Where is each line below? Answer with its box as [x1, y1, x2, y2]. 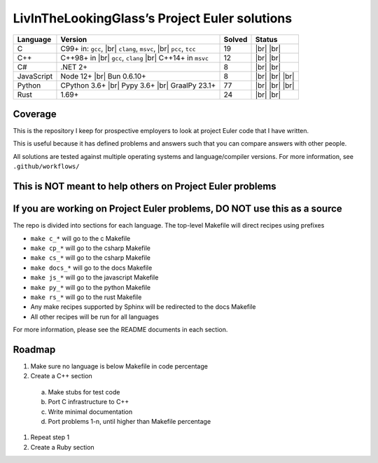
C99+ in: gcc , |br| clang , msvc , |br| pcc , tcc [60, 43, 196, 53]
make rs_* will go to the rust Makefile [30, 293, 142, 301]
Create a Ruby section [30, 443, 94, 451]
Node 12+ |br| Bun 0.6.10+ [60, 71, 146, 81]
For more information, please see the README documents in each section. [13, 326, 228, 334]
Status [255, 34, 278, 44]
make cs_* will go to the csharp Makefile [30, 254, 150, 262]
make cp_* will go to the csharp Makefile [30, 244, 150, 252]
